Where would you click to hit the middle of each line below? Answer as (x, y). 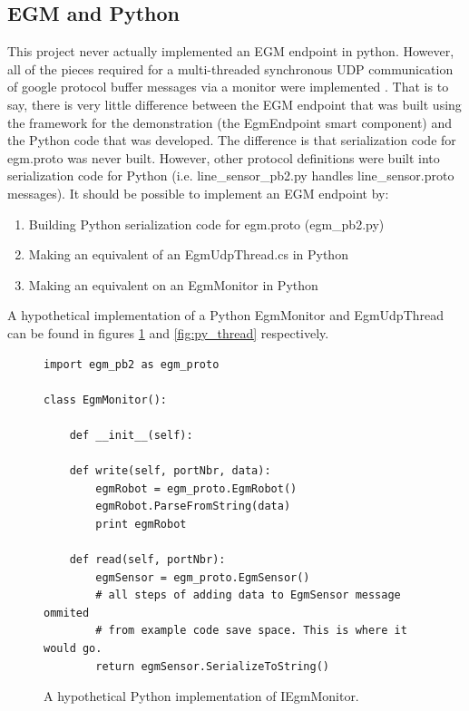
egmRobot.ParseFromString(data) (193, 506)
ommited (67, 613)
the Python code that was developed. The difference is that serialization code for (232, 140)
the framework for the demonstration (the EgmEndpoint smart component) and (230, 122)
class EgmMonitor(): (106, 399)
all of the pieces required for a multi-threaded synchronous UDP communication (230, 68)
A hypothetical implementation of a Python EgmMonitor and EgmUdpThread (226, 315)
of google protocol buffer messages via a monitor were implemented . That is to (228, 87)
